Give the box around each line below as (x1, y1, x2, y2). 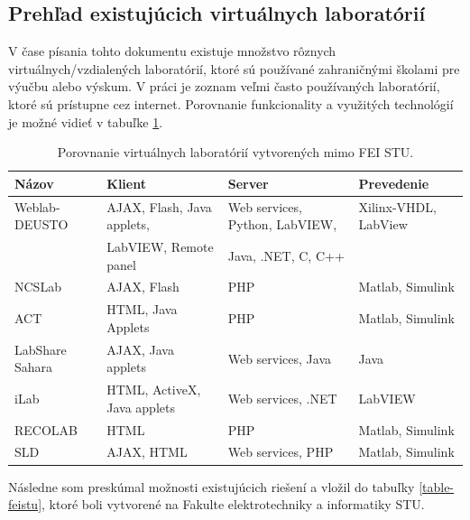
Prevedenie (358, 173, 429, 192)
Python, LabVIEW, (227, 215, 337, 234)
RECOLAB (14, 420, 78, 439)
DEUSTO (14, 215, 69, 234)
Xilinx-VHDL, (358, 197, 437, 216)
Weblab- (14, 197, 60, 216)
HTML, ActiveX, (106, 380, 201, 399)
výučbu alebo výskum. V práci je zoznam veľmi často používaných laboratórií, (8, 77, 440, 96)
